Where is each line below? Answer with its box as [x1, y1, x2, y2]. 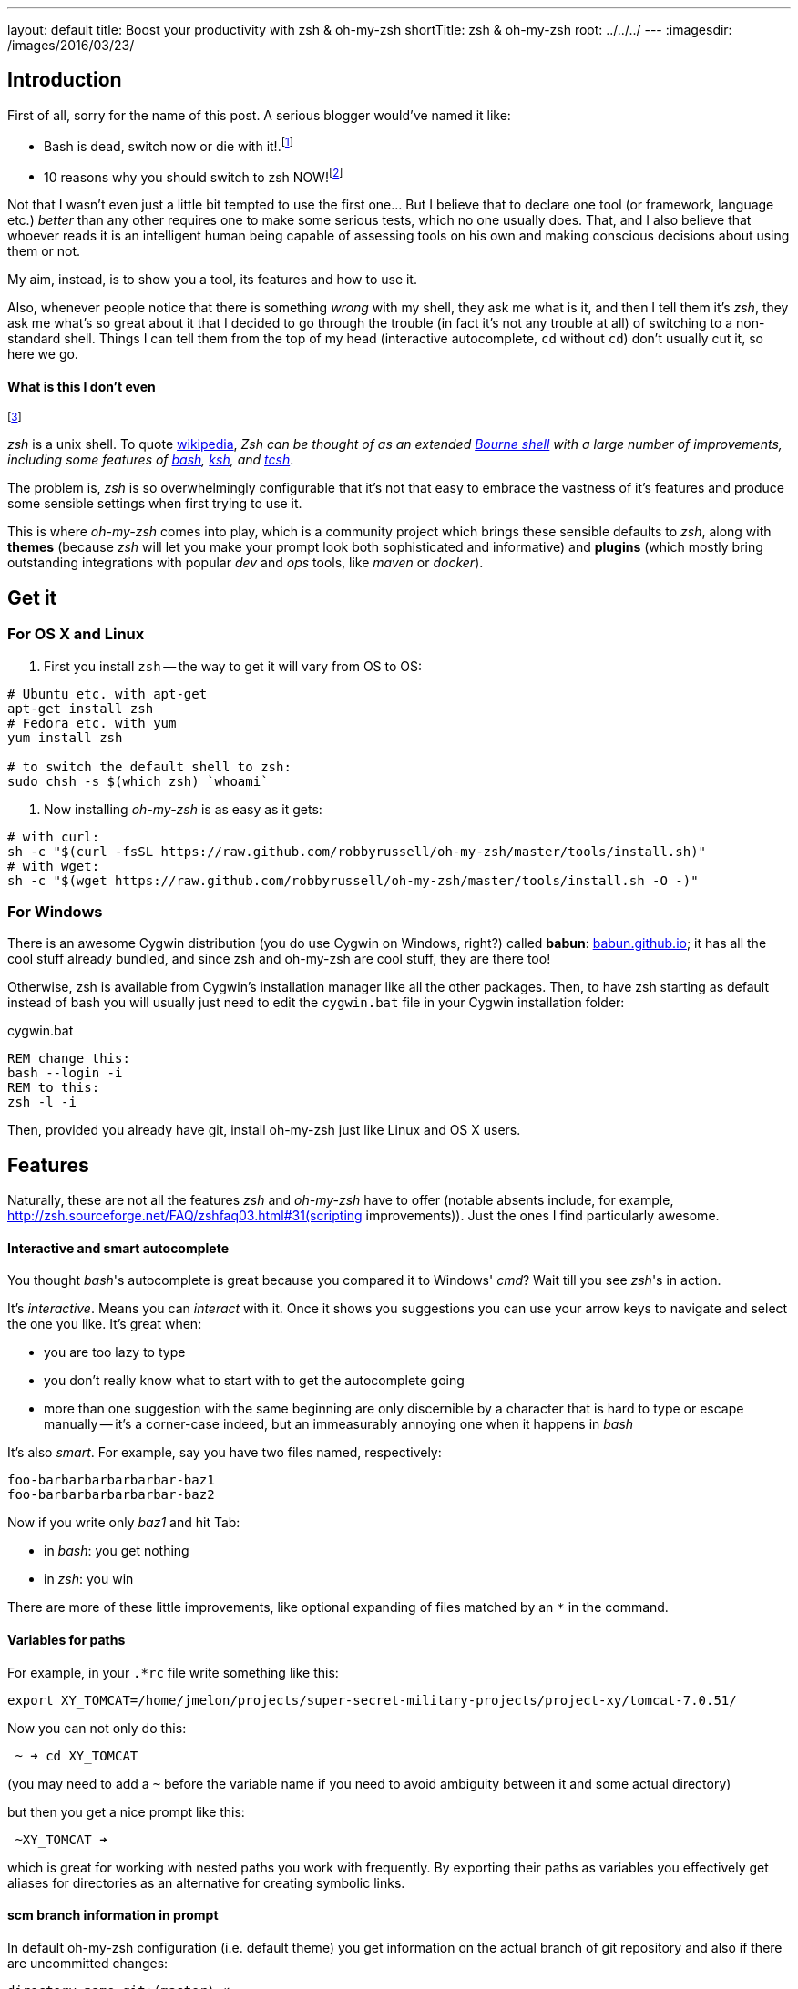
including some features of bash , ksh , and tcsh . [7, 452, 294, 468]
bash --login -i [7, 1066, 123, 1081]
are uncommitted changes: [7, 1954, 169, 1971]
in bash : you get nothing [44, 1543, 189, 1559]
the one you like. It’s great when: [7, 1316, 202, 1332]
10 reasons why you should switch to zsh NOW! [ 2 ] [44, 166, 343, 185]
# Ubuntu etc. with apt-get [7, 686, 208, 701]
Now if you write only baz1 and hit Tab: [7, 1515, 240, 1531]
